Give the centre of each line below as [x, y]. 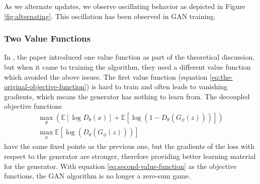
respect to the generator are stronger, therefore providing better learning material [130, 156]
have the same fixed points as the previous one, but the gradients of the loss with [129, 146]
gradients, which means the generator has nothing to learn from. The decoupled [127, 96]
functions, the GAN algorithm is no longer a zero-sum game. [98, 176]
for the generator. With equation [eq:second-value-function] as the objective [120, 166]
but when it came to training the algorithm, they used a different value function [127, 67]
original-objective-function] [45, 86]
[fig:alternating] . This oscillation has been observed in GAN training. [110, 16]
